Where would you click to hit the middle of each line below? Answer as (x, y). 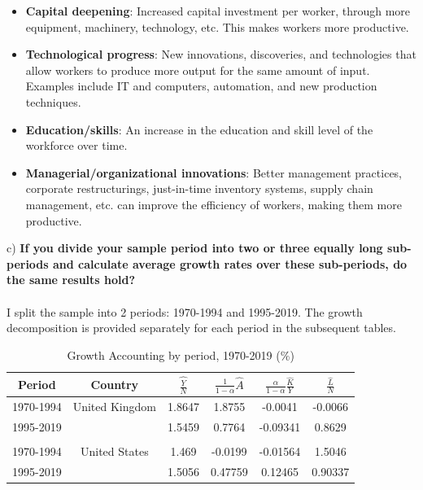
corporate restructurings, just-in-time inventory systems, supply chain (199, 188)
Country (115, 384)
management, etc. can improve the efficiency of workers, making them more (214, 204)
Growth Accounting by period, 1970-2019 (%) (181, 354)
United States (114, 451)
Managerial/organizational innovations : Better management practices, (214, 172)
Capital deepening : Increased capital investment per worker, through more (218, 11)
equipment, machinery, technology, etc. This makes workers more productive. (217, 26)
